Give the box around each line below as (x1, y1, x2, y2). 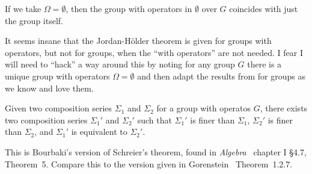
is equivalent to (71, 125, 127, 138)
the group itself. (5, 14, 63, 26)
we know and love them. (5, 81, 94, 94)
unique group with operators (5, 69, 110, 82)
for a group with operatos (156, 102, 251, 114)
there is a (247, 58, 282, 70)
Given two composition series (5, 102, 112, 114)
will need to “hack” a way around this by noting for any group (5, 58, 235, 70)
